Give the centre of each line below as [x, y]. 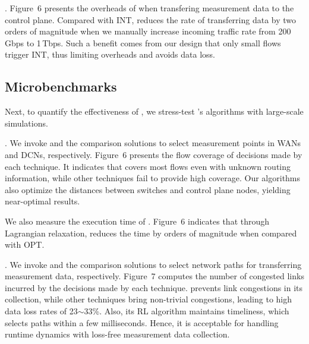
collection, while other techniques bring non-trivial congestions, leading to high [148, 299]
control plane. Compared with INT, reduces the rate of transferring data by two [151, 19]
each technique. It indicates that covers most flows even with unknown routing [148, 166]
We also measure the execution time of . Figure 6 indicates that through [137, 221]
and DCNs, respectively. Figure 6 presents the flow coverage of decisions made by [154, 154]
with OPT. [25, 244]
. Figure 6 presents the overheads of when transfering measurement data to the [149, 8]
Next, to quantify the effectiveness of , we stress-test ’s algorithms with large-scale [154, 111]
